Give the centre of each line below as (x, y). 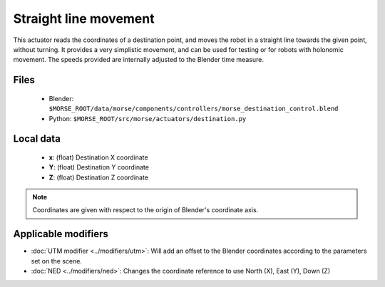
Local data (37, 139)
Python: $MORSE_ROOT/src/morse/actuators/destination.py (148, 118)
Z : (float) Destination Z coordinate (99, 177)
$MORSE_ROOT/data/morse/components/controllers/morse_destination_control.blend (194, 109)
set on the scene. (56, 261)
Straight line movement (84, 19)
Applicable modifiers (61, 234)
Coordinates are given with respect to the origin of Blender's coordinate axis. (145, 210)
